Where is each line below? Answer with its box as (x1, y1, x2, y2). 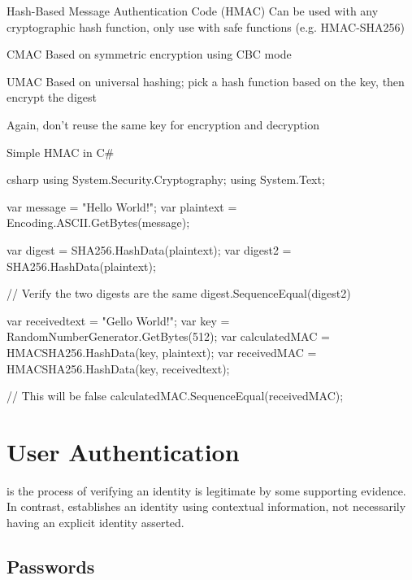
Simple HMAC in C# (7, 143, 115, 160)
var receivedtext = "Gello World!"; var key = (7, 312, 230, 329)
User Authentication (7, 434, 240, 468)
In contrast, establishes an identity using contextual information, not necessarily (7, 498, 406, 515)
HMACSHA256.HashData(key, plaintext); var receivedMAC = (7, 343, 317, 360)
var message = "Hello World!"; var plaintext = (7, 198, 237, 215)
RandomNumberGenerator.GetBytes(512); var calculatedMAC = (7, 328, 330, 345)
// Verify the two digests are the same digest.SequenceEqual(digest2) (7, 285, 351, 302)
